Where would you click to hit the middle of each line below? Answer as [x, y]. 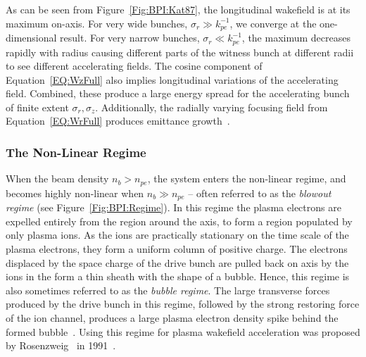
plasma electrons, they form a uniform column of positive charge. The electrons [177, 248]
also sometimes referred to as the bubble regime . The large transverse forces [168, 290]
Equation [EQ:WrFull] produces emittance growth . [118, 121]
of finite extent [37, 107]
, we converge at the [273, 23]
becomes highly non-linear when [75, 193]
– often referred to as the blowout [260, 193]
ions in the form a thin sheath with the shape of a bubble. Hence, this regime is [178, 276]
